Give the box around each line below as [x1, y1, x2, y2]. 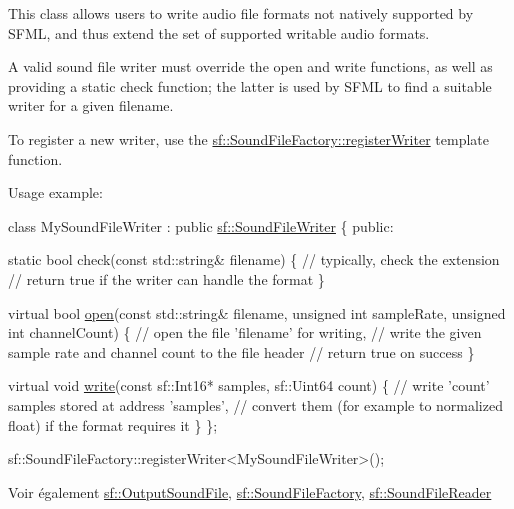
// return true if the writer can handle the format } [8, 268, 325, 289]
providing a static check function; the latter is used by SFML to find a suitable [8, 75, 492, 96]
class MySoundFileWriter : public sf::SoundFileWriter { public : [8, 215, 394, 236]
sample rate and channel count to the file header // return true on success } [8, 341, 475, 362]
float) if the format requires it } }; [8, 414, 218, 435]
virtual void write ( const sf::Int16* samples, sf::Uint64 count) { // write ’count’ [8, 375, 490, 396]
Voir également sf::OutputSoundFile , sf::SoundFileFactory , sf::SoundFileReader [8, 481, 492, 502]
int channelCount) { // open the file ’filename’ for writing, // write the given [8, 322, 482, 343]
